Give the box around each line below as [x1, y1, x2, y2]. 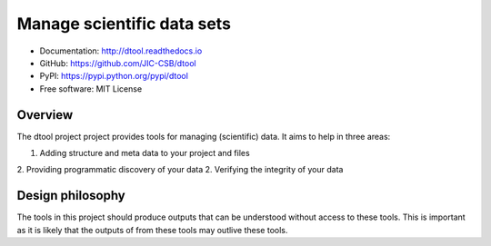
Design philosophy [16, 188, 126, 203]
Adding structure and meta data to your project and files [39, 148, 250, 159]
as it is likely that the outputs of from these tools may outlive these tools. [16, 224, 288, 235]
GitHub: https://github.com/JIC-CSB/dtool [39, 57, 196, 68]
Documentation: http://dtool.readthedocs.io [39, 45, 203, 56]
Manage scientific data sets [16, 14, 232, 34]
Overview [16, 107, 74, 123]
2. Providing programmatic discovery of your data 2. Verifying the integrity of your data [16, 164, 344, 175]
